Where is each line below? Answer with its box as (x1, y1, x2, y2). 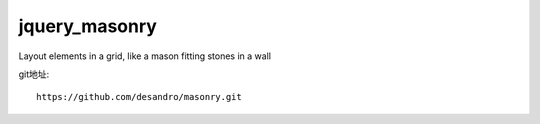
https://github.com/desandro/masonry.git (36, 91, 242, 103)
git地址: (18, 68, 50, 80)
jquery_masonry (18, 15, 157, 37)
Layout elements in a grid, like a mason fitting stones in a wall (18, 50, 272, 62)
